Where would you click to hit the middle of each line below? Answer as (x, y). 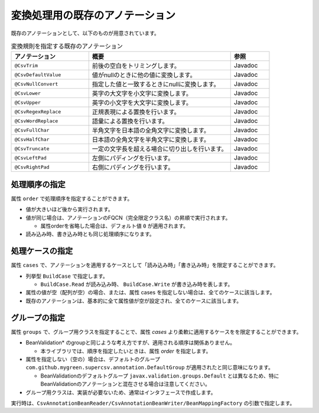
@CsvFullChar (32, 130)
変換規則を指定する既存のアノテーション (67, 46)
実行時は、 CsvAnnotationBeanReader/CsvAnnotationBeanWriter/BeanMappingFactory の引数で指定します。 (153, 403)
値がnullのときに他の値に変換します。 (144, 75)
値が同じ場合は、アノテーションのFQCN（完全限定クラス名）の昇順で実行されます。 (128, 217)
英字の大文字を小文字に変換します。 (142, 93)
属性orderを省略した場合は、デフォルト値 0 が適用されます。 (115, 226)
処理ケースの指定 (42, 251)
